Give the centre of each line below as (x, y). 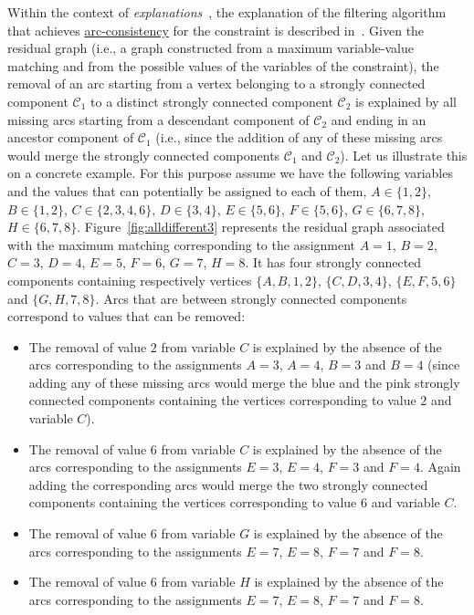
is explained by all (406, 101)
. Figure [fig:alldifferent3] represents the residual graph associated (261, 227)
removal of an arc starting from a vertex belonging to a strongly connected (216, 83)
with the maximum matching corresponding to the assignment (182, 244)
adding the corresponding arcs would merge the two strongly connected (228, 484)
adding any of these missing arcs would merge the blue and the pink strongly (244, 382)
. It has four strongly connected (333, 262)
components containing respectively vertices (130, 280)
